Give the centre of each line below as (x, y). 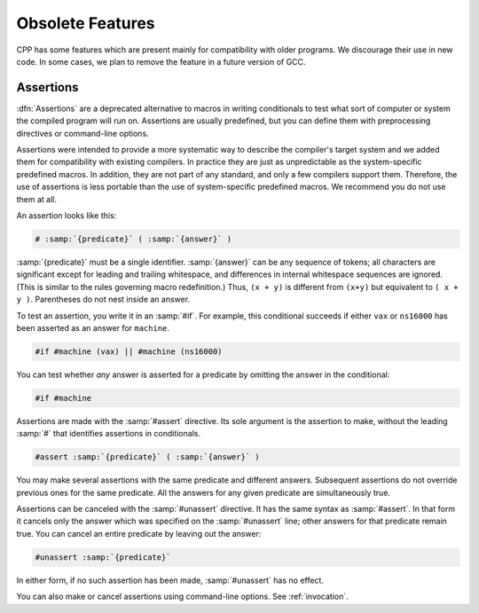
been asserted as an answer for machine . (93, 327)
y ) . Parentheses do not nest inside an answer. (103, 299)
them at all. (37, 199)
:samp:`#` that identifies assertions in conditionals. (109, 434)
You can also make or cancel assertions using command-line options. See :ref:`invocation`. (183, 597)
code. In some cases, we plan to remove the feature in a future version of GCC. (161, 61)
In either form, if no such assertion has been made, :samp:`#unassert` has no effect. (170, 580)
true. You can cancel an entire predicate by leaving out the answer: (139, 533)
